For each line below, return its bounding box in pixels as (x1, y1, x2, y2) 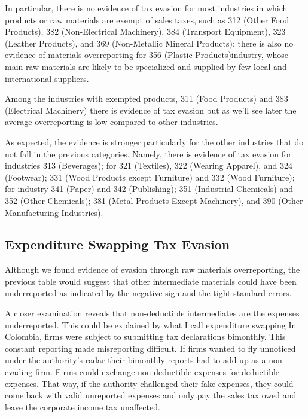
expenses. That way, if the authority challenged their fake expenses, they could (5, 377, 294, 389)
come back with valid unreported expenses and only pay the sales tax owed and (5, 389, 297, 401)
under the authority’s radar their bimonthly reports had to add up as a (5, 354, 266, 366)
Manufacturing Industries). (5, 206, 103, 218)
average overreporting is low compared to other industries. (5, 115, 218, 128)
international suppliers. (5, 72, 89, 84)
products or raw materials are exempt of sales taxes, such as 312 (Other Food (5, 13, 289, 26)
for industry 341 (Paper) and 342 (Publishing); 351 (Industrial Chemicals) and (5, 182, 293, 195)
